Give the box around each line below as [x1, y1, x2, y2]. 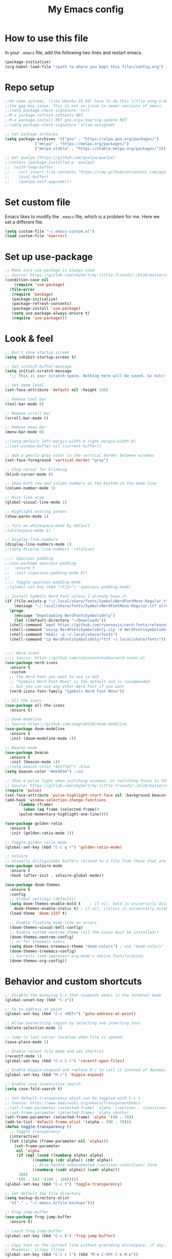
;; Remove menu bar [5, 425, 47, 430]
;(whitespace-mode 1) [5, 528, 51, 533]
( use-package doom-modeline [5, 727, 65, 732]
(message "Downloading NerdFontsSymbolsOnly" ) [14, 613, 116, 618]
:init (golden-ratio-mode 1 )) [9, 830, 74, 835]
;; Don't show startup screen [5, 350, 70, 355]
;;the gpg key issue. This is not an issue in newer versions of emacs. [5, 103, 164, 108]
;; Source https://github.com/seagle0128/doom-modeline [5, 721, 127, 727]
